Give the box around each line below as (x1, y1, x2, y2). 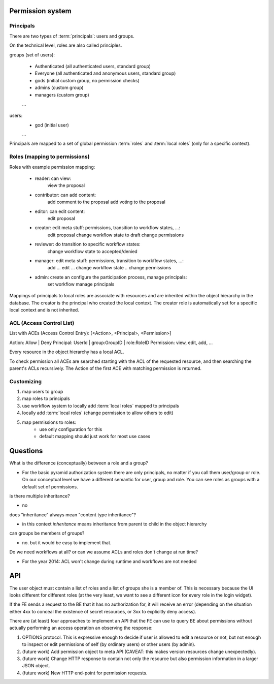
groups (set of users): (9, 51, 55, 58)
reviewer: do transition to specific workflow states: (35, 241, 141, 247)
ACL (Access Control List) (9, 320, 75, 326)
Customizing (9, 378, 42, 385)
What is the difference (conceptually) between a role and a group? (9, 460, 148, 466)
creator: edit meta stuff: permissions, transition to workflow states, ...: (35, 225, 180, 231)
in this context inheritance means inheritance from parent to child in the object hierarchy (22, 521, 207, 527)
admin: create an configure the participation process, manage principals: (35, 274, 187, 280)
